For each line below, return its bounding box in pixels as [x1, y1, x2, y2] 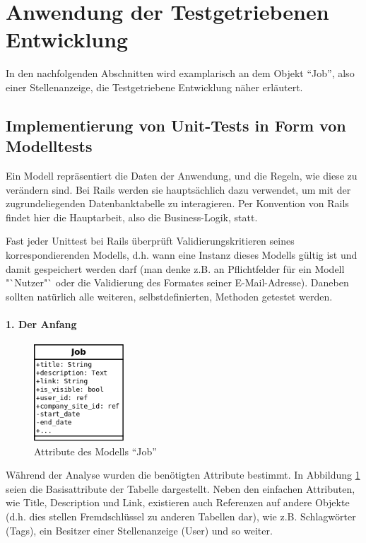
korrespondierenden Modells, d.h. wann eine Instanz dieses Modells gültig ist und [6, 247, 358, 262]
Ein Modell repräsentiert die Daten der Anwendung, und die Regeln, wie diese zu [6, 168, 358, 183]
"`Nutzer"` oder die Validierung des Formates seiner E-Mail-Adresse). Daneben [6, 275, 349, 290]
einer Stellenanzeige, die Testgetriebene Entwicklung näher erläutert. [6, 79, 303, 94]
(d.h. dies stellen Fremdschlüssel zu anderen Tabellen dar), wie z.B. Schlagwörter [6, 508, 356, 523]
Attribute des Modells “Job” [34, 443, 157, 458]
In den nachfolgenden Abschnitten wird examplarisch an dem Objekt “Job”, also [6, 66, 355, 81]
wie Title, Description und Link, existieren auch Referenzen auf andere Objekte [6, 495, 350, 510]
